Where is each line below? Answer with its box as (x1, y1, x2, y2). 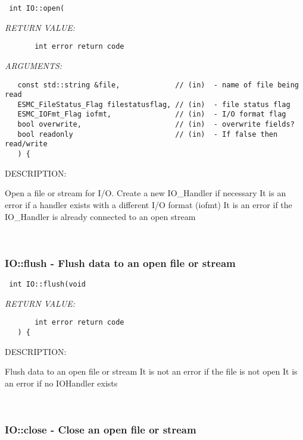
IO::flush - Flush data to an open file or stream (5, 255, 236, 270)
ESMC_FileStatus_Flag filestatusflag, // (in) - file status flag (17, 100, 290, 109)
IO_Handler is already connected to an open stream (5, 210, 196, 222)
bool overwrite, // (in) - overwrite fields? (17, 120, 295, 129)
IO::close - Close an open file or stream (5, 422, 196, 436)
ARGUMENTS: (5, 59, 63, 71)
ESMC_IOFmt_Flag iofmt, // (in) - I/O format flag (17, 110, 286, 119)
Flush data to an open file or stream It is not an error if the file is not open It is (5, 365, 298, 378)
